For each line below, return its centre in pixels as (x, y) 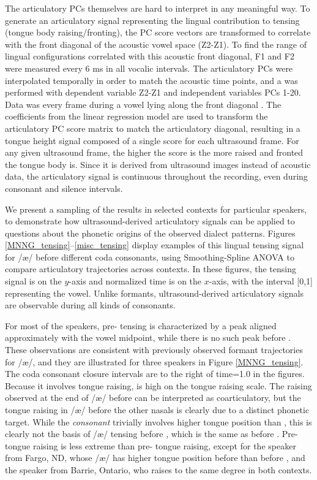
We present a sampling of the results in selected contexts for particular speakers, (156, 209)
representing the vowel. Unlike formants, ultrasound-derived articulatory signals (154, 293)
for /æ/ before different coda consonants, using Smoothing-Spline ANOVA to (150, 257)
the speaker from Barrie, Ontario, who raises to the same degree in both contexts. (158, 469)
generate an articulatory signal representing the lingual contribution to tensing (152, 20)
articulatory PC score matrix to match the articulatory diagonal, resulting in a (153, 128)
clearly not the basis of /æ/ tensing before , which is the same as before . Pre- (151, 434)
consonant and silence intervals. (64, 188)
